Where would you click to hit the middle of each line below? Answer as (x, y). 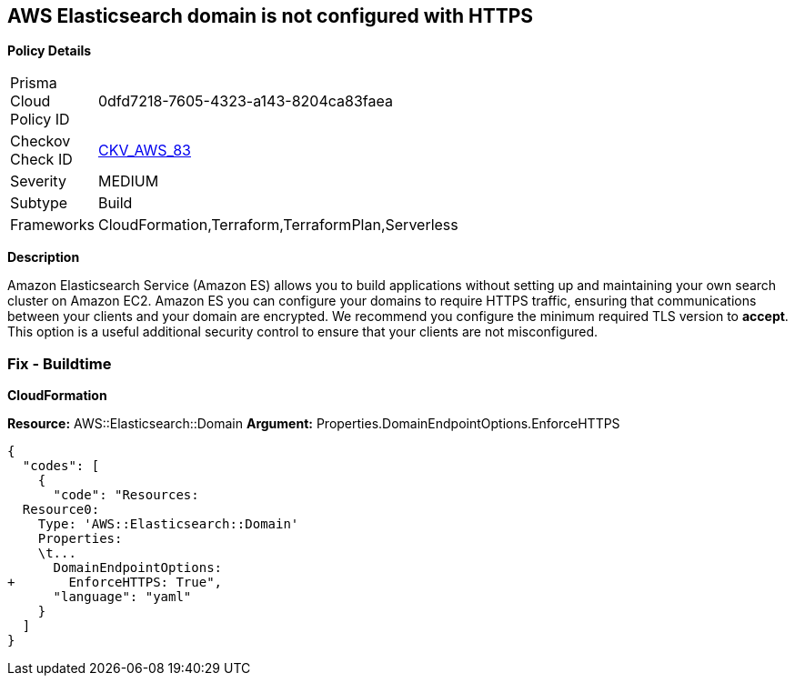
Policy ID (40, 120)
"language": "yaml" (122, 597)
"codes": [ (61, 466)
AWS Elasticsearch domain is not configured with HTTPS (271, 16)
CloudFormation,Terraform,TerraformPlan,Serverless (278, 225)
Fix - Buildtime (60, 363)
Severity (38, 181)
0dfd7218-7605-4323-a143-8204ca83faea (245, 101)
